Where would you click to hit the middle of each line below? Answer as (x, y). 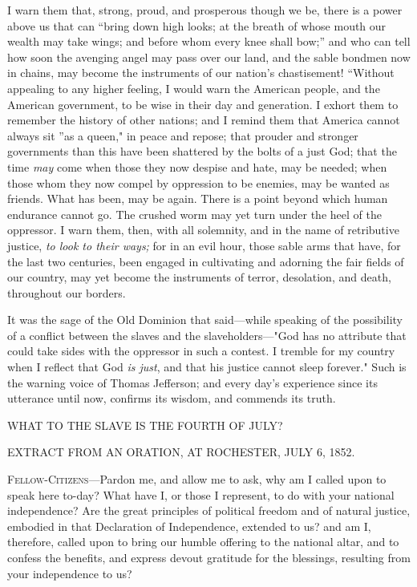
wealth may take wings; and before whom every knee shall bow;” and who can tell (209, 41)
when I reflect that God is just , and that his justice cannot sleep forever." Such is (207, 367)
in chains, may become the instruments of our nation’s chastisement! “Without (201, 73)
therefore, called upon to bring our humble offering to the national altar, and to (203, 542)
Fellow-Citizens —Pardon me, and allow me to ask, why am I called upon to (197, 479)
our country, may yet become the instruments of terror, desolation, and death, (199, 277)
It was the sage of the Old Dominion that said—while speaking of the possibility (205, 320)
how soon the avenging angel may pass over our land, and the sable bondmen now (209, 57)
